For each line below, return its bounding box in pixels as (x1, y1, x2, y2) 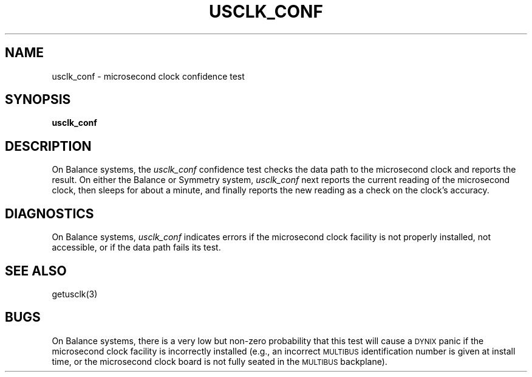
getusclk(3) (52, 288, 98, 299)
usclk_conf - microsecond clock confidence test (52, 71, 245, 81)
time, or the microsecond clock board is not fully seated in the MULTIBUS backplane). (52, 356, 387, 367)
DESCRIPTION (5, 138, 92, 154)
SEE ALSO (5, 263, 67, 278)
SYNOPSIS (5, 92, 71, 108)
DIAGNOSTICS (5, 206, 94, 221)
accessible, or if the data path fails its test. (52, 242, 221, 253)
